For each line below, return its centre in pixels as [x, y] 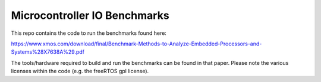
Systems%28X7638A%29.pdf [48, 52]
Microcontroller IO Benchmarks [90, 15]
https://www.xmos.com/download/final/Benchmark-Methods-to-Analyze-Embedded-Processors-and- [136, 44]
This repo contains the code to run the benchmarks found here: [89, 33]
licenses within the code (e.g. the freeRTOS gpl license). [80, 71]
